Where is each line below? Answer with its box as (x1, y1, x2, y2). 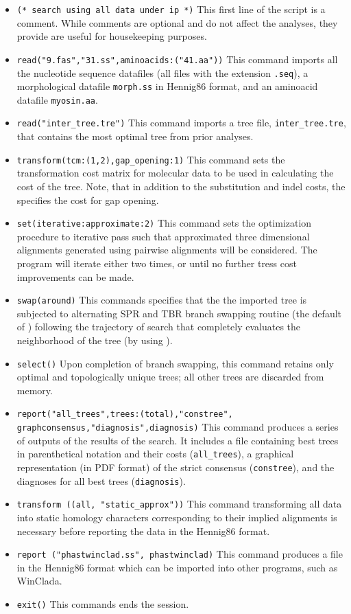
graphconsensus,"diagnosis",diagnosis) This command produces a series (16, 420, 339, 434)
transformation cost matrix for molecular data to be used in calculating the (16, 166, 334, 180)
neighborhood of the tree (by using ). (16, 333, 173, 348)
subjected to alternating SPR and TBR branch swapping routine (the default (16, 306, 342, 320)
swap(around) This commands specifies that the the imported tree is (16, 293, 307, 307)
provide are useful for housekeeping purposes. (16, 29, 207, 43)
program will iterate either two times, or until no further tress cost (16, 256, 297, 270)
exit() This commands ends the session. (16, 597, 189, 611)
